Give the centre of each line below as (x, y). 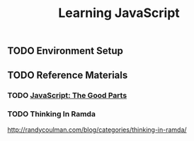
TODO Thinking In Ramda (51, 114)
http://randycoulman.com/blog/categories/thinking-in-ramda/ (97, 130)
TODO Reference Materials (68, 75)
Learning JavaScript (119, 13)
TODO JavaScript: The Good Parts (67, 95)
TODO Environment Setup (65, 51)
